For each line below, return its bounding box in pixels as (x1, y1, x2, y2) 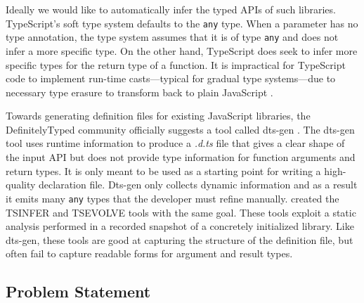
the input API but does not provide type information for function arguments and (6, 150, 356, 165)
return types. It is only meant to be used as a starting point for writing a (6, 163, 321, 178)
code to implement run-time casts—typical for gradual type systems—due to (6, 71, 336, 86)
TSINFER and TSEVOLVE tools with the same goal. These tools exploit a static (6, 205, 356, 219)
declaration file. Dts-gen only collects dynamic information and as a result (39, 177, 358, 192)
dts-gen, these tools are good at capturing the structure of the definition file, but (6, 232, 353, 247)
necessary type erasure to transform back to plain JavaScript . (6, 84, 273, 99)
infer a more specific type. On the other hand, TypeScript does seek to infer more (6, 43, 358, 58)
